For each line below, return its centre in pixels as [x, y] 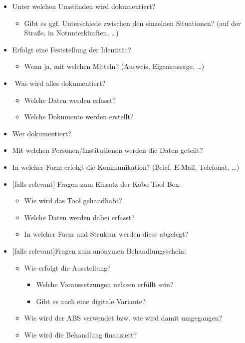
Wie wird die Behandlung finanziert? [81, 334]
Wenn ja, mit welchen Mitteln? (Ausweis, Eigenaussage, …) [114, 66]
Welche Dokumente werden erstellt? [79, 117]
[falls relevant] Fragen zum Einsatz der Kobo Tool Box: [97, 183]
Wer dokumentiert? [42, 133]
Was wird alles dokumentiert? [60, 83]
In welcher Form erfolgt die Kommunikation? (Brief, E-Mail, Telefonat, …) [126, 167]
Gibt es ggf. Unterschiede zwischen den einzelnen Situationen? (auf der [132, 23]
